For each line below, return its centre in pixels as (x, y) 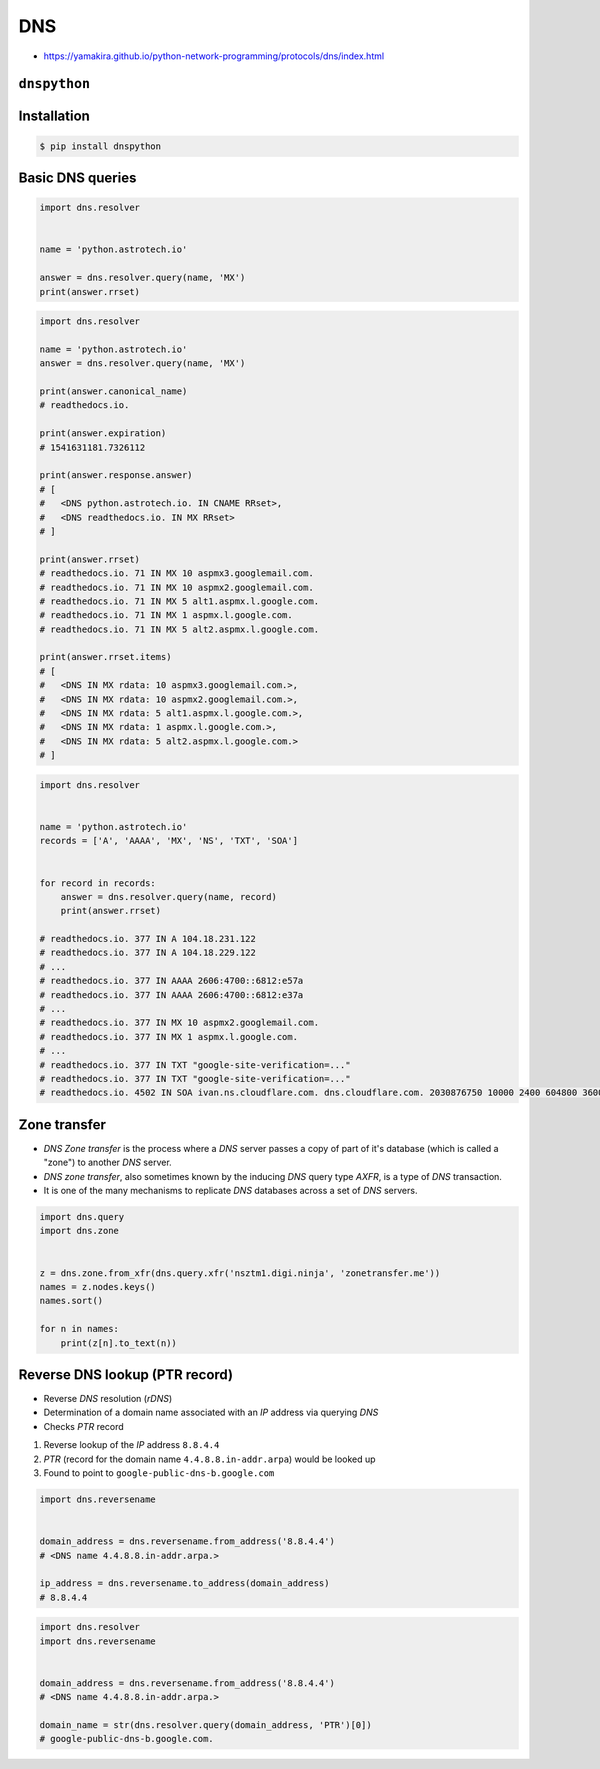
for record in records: (98, 883)
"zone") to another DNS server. (107, 1162)
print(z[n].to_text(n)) (118, 1343)
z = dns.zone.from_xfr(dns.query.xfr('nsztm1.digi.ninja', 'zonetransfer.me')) (240, 1273)
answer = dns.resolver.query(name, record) (168, 896)
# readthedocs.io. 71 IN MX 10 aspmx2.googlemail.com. (176, 587)
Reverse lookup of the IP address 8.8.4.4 (131, 1445)
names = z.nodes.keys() (98, 1286)
